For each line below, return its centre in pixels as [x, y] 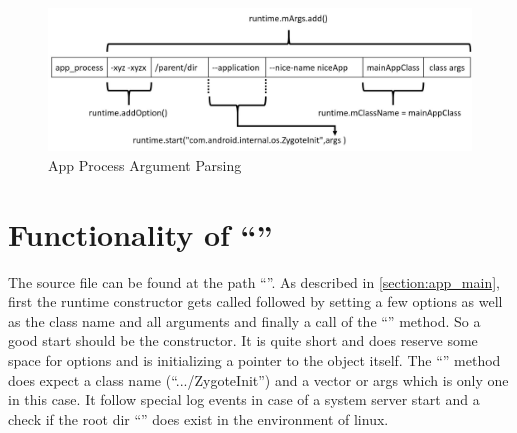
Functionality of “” [140, 233]
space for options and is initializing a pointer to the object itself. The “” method [254, 359]
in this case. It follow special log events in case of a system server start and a [244, 399]
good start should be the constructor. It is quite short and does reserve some [243, 340]
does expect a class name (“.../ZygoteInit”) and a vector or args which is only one [258, 379]
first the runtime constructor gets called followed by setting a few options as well [255, 301]
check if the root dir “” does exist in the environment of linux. [198, 418]
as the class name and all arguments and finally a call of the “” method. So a [244, 320]
